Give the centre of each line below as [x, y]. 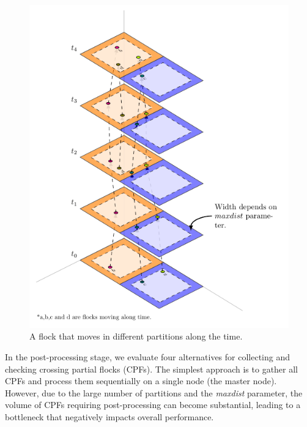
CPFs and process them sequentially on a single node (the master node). [141, 381]
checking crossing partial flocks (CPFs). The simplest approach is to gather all [152, 369]
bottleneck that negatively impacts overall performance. [109, 416]
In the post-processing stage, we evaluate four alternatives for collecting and [148, 356]
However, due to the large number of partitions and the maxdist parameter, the [154, 392]
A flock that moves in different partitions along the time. [136, 336]
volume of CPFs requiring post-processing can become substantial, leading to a [153, 405]
